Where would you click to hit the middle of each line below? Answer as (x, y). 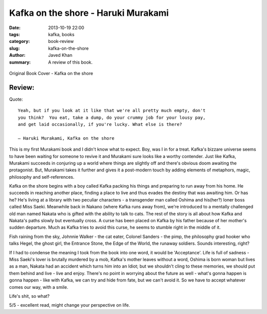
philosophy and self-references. (42, 177)
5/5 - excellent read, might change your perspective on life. (70, 305)
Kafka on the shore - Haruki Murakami (89, 13)
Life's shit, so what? (29, 296)
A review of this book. (70, 62)
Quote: (16, 99)
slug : (14, 48)
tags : (15, 34)
